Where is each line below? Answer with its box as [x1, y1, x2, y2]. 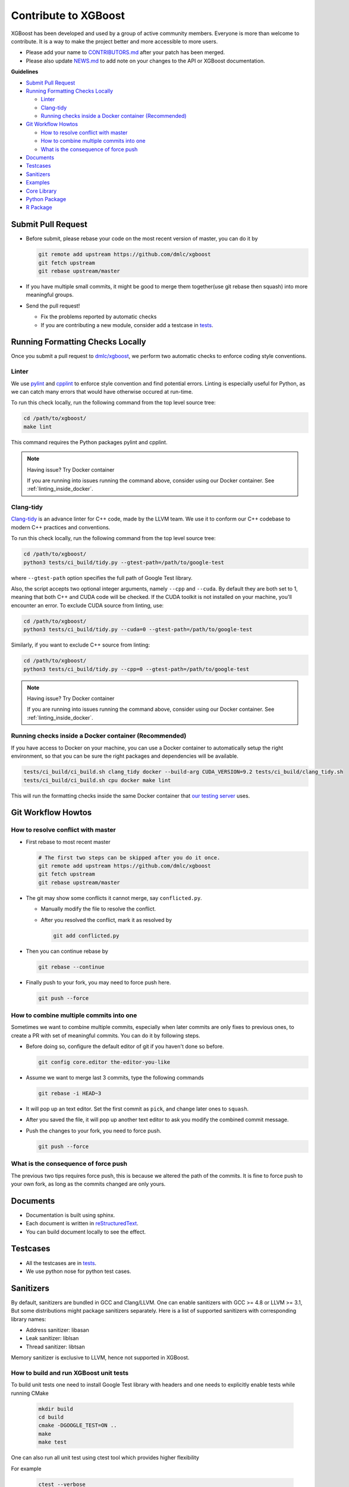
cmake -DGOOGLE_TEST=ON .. [38, 1422, 117, 1429]
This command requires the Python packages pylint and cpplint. [11, 438, 168, 446]
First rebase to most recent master [26, 838, 111, 845]
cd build [38, 1414, 64, 1421]
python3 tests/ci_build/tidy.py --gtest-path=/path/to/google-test [23, 559, 225, 566]
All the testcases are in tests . [26, 1259, 97, 1266]
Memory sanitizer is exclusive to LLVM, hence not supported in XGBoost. [11, 1354, 190, 1361]
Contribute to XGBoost [11, 9, 125, 22]
